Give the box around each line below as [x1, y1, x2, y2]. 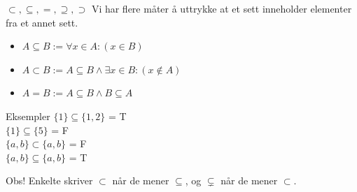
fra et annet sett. [6, 15, 78, 29]
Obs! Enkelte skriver [6, 173, 93, 188]
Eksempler [6, 108, 50, 123]
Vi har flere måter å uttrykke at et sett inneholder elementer [91, 1, 352, 15]
